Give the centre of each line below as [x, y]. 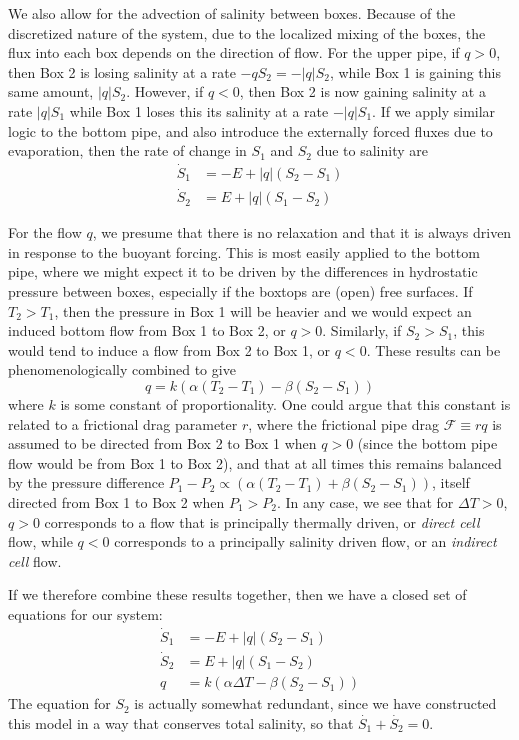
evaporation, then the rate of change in [127, 150]
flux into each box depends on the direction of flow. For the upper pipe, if [234, 52]
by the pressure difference [86, 482]
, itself [451, 482]
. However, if [165, 91]
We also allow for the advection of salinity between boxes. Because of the [232, 13]
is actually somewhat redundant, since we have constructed [315, 703]
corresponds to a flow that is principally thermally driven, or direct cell [262, 521]
